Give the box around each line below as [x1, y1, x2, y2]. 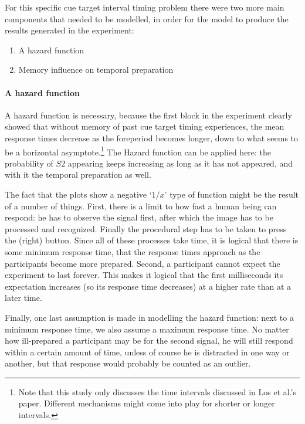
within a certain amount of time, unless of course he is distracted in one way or [5, 345, 290, 358]
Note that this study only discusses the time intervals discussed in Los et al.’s [18, 385, 297, 398]
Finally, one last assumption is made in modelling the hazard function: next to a [5, 311, 294, 323]
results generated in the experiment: [5, 24, 134, 36]
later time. [5, 291, 42, 304]
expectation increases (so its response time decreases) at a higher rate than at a [5, 280, 292, 292]
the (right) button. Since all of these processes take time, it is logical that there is [5, 234, 299, 246]
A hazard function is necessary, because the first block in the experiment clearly [5, 108, 292, 121]
